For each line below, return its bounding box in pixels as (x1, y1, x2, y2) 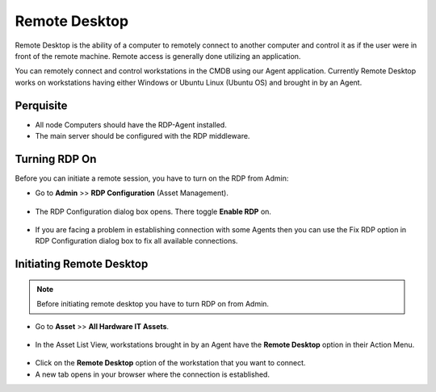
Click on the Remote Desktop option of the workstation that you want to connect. (35, 358, 306, 368)
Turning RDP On (15, 152, 97, 165)
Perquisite (15, 98, 68, 112)
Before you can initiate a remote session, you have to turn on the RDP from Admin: (15, 173, 289, 183)
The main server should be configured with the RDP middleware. (35, 131, 250, 141)
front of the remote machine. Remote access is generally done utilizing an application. (15, 51, 301, 60)
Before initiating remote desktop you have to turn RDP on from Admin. (36, 299, 270, 309)
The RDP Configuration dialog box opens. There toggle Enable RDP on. (35, 206, 272, 216)
